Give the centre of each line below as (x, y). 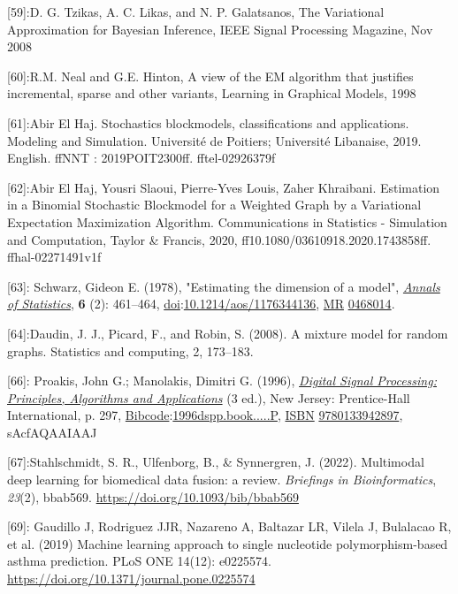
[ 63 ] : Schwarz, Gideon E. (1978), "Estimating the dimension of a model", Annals (224, 286)
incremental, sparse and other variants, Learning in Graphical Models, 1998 (212, 93)
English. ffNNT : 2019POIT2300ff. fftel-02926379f (141, 158)
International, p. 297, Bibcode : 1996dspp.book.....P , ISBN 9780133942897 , (205, 415)
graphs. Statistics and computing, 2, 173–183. (130, 350)
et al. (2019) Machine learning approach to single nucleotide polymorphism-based (228, 543)
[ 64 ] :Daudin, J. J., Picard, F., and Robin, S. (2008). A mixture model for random (228, 333)
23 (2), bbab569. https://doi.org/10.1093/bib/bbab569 (153, 496)
